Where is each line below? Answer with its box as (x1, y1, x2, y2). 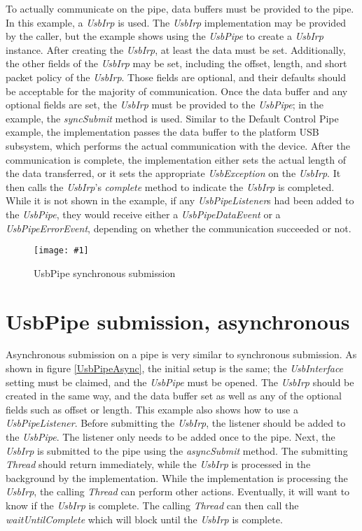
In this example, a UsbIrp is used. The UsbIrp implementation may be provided (6, 15, 347, 29)
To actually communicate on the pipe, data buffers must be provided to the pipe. (6, 1, 354, 15)
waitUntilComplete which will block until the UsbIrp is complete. (6, 511, 283, 526)
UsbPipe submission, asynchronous (6, 306, 350, 335)
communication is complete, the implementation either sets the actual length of (6, 152, 346, 167)
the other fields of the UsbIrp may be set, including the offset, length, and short (6, 56, 347, 71)
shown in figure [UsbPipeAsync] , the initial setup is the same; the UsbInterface (6, 361, 344, 376)
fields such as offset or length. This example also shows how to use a (6, 402, 298, 416)
